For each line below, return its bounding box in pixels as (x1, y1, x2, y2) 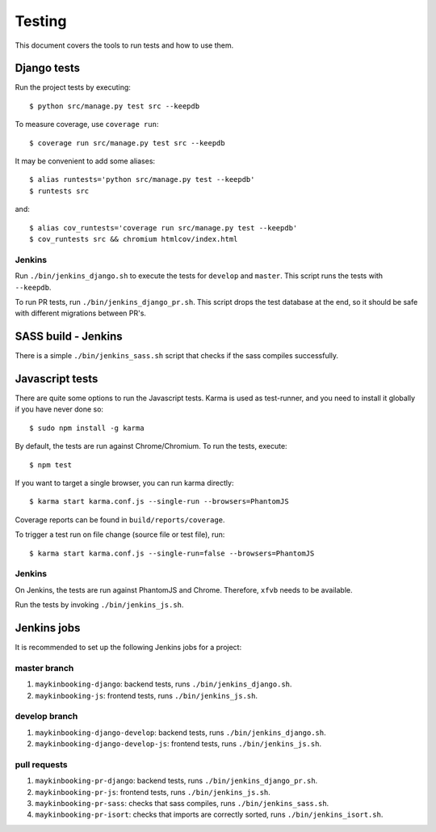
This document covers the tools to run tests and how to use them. (15, 40, 234, 50)
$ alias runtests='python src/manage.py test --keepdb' (29, 175, 255, 184)
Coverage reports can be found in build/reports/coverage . (15, 514, 225, 525)
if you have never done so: (15, 404, 104, 414)
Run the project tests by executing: (15, 82, 131, 92)
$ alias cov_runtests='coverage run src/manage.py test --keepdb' (29, 223, 298, 232)
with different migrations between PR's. (15, 308, 147, 319)
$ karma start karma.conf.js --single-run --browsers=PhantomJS (29, 497, 290, 506)
